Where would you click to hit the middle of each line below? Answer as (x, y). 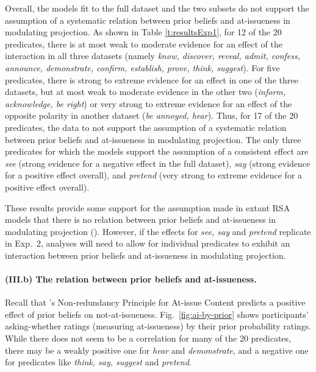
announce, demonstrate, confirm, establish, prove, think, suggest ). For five (142, 67)
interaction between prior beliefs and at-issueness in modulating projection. (145, 255)
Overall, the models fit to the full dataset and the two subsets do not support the (157, 8)
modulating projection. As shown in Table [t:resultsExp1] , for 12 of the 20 (143, 32)
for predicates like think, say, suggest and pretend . (98, 362)
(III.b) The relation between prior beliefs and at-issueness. (131, 279)
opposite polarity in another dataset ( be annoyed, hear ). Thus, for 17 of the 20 (152, 115)
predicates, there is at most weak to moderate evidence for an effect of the (144, 44)
